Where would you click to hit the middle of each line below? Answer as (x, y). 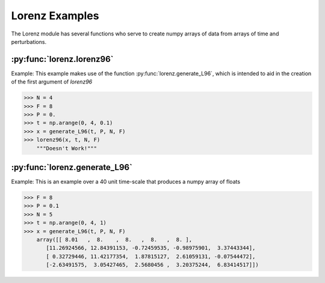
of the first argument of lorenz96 (52, 82)
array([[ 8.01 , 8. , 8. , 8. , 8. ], (114, 239)
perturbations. (29, 41)
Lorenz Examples (55, 16)
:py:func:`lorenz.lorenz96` (62, 59)
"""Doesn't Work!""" (67, 148)
